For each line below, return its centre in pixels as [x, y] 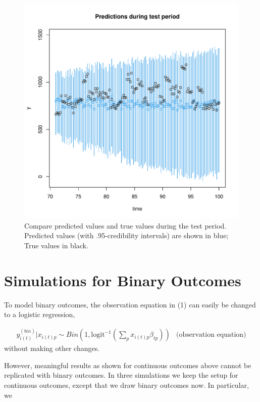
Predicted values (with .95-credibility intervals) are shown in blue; [126, 235]
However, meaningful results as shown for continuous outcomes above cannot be [128, 365]
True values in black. [56, 245]
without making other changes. [52, 348]
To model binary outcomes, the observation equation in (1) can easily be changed [130, 304]
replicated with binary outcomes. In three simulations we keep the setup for [121, 375]
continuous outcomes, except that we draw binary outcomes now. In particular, [126, 385]
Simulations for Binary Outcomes [123, 280]
